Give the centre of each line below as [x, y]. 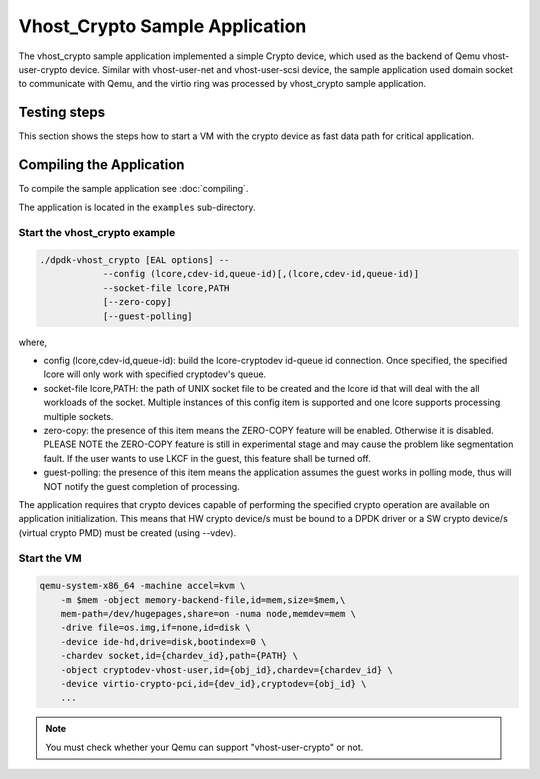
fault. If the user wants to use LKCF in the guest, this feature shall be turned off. [207, 458]
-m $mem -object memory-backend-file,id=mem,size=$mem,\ [203, 599]
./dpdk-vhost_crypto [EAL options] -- [134, 260]
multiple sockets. [78, 416]
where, [33, 342]
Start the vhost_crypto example [97, 233]
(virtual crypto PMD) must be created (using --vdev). [127, 532]
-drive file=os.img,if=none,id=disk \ [155, 628]
